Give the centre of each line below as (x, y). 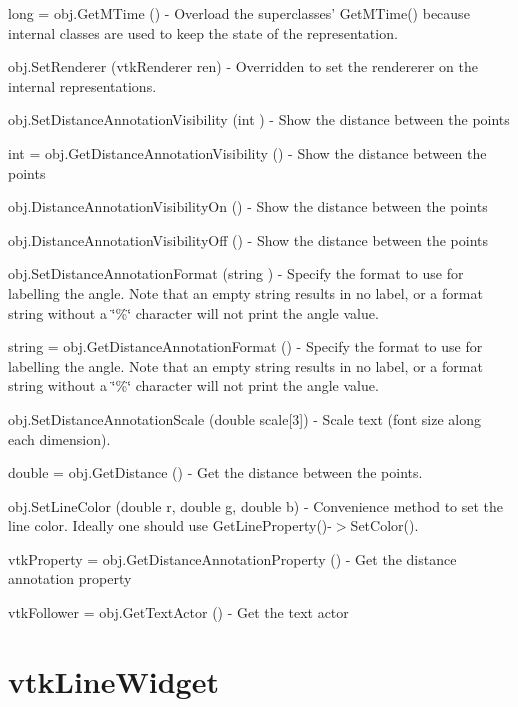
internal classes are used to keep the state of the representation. (203, 32)
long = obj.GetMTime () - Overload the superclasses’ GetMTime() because (239, 13)
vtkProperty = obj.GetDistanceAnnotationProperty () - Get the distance (232, 558)
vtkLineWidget (113, 680)
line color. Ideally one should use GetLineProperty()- (170, 525)
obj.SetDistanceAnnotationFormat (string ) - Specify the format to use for (236, 273)
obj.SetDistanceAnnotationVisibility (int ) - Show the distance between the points (259, 119)
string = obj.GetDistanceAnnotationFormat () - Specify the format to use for (245, 346)
